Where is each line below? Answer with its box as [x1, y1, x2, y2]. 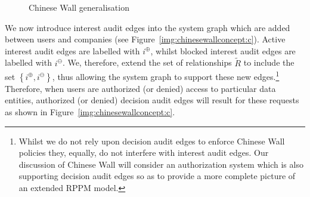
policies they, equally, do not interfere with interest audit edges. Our [18, 146, 269, 159]
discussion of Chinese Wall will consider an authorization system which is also [18, 158, 303, 170]
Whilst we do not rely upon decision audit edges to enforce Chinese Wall [18, 134, 285, 147]
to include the [243, 56, 294, 69]
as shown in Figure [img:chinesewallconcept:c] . [5, 106, 175, 118]
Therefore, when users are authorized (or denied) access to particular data [5, 82, 276, 94]
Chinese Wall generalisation [29, 1, 129, 13]
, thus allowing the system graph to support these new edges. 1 [52, 69, 280, 82]
